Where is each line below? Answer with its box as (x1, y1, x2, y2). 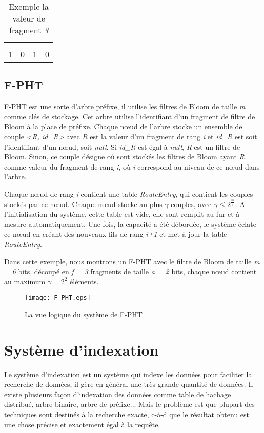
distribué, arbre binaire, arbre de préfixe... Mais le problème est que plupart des (4, 399, 255, 409)
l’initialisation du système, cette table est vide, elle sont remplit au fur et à (4, 209, 240, 219)
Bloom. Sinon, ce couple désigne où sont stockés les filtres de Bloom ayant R (4, 151, 245, 162)
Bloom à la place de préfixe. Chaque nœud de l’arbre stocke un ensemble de (4, 121, 242, 132)
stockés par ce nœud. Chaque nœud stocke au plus (4, 198, 163, 209)
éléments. (70, 276, 99, 286)
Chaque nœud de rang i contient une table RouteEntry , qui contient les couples (4, 188, 253, 199)
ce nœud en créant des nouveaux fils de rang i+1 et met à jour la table (4, 229, 227, 239)
